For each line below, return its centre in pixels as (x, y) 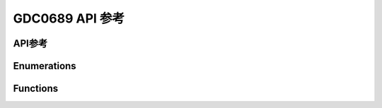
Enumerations (45, 66)
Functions (36, 89)
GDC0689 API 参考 (69, 18)
